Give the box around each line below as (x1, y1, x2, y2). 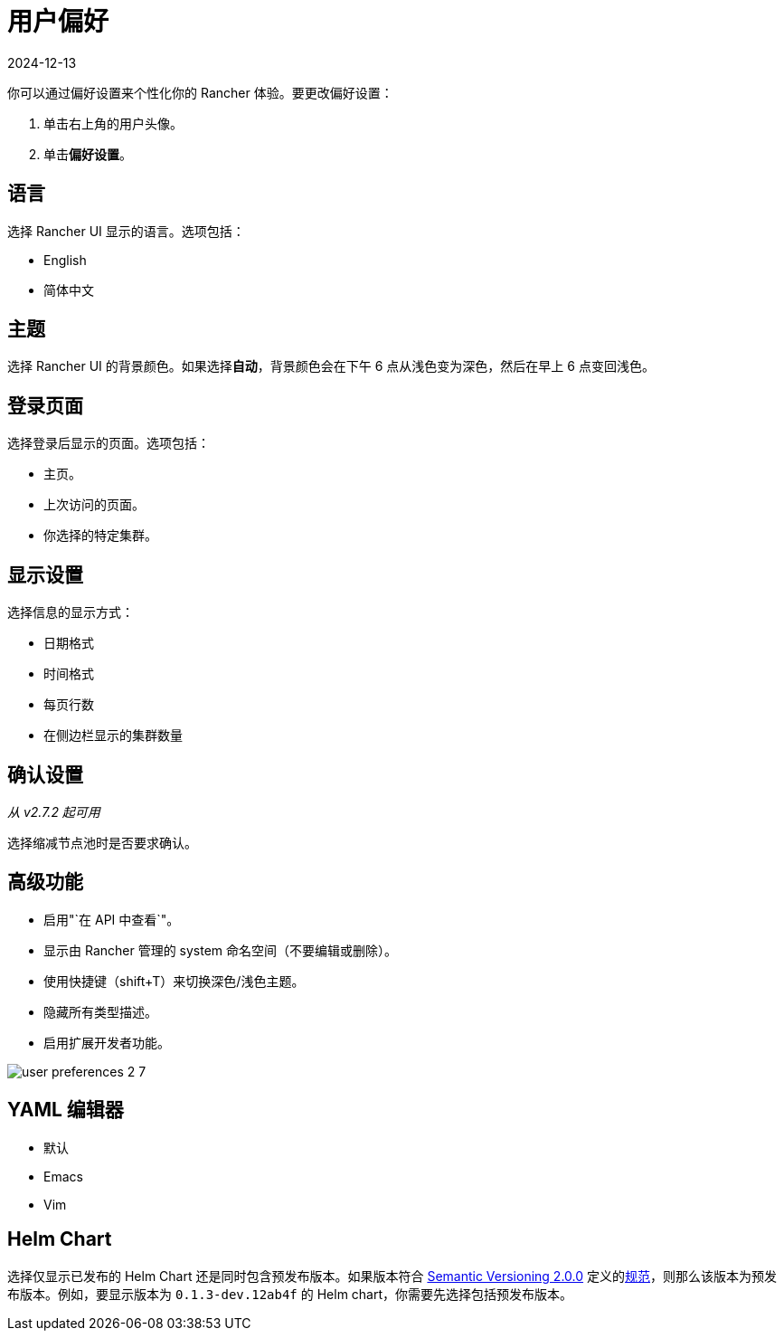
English (43, 251, 87, 268)
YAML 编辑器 (7, 1098, 124, 1122)
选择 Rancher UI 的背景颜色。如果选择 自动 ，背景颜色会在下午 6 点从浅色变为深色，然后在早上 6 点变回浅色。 (7, 358, 655, 375)
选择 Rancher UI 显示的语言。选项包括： (7, 223, 245, 239)
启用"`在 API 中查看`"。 (43, 911, 180, 927)
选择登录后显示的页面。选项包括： (7, 435, 210, 451)
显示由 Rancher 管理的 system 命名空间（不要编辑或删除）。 (43, 942, 398, 958)
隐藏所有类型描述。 (43, 1003, 157, 1020)
